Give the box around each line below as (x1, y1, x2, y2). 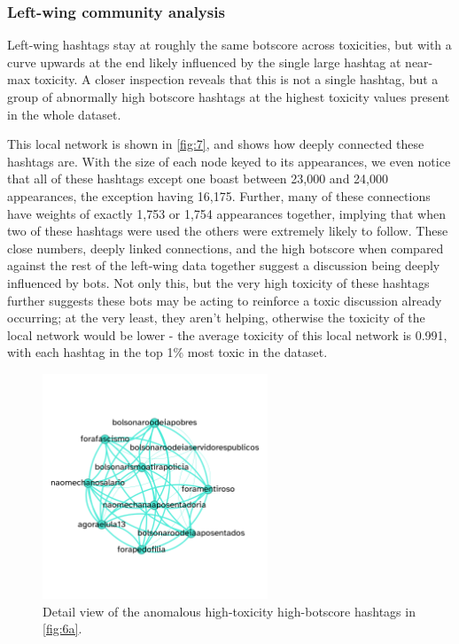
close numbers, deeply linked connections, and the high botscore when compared (7, 238, 444, 257)
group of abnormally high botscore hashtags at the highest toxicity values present (7, 88, 450, 105)
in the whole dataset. (7, 105, 121, 123)
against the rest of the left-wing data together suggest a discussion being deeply (7, 256, 440, 275)
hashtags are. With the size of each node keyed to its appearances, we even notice (7, 151, 451, 170)
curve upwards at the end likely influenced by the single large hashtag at (7, 52, 401, 71)
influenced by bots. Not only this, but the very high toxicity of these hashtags (7, 273, 430, 291)
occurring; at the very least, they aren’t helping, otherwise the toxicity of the (7, 308, 425, 327)
